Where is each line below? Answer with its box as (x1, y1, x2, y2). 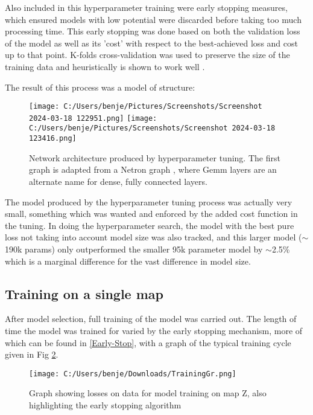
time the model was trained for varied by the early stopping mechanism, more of (5, 324, 303, 336)
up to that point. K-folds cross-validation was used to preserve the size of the (5, 48, 290, 61)
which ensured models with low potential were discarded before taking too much (5, 13, 302, 25)
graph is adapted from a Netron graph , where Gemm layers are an (29, 163, 277, 176)
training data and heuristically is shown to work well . (5, 60, 205, 72)
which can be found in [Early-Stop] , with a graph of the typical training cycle (5, 336, 291, 349)
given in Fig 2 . (5, 348, 58, 361)
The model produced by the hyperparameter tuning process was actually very (5, 195, 292, 208)
